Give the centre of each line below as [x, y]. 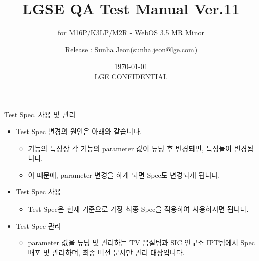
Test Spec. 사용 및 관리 [40, 114]
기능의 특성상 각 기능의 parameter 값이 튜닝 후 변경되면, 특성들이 [130, 148]
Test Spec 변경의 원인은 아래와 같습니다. [79, 131]
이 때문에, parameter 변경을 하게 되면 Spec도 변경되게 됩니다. [124, 175]
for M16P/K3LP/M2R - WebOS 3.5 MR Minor [131, 32]
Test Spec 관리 [39, 225]
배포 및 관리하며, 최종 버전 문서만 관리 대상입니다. [106, 252]
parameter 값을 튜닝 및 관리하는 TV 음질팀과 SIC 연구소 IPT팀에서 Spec [141, 243]
